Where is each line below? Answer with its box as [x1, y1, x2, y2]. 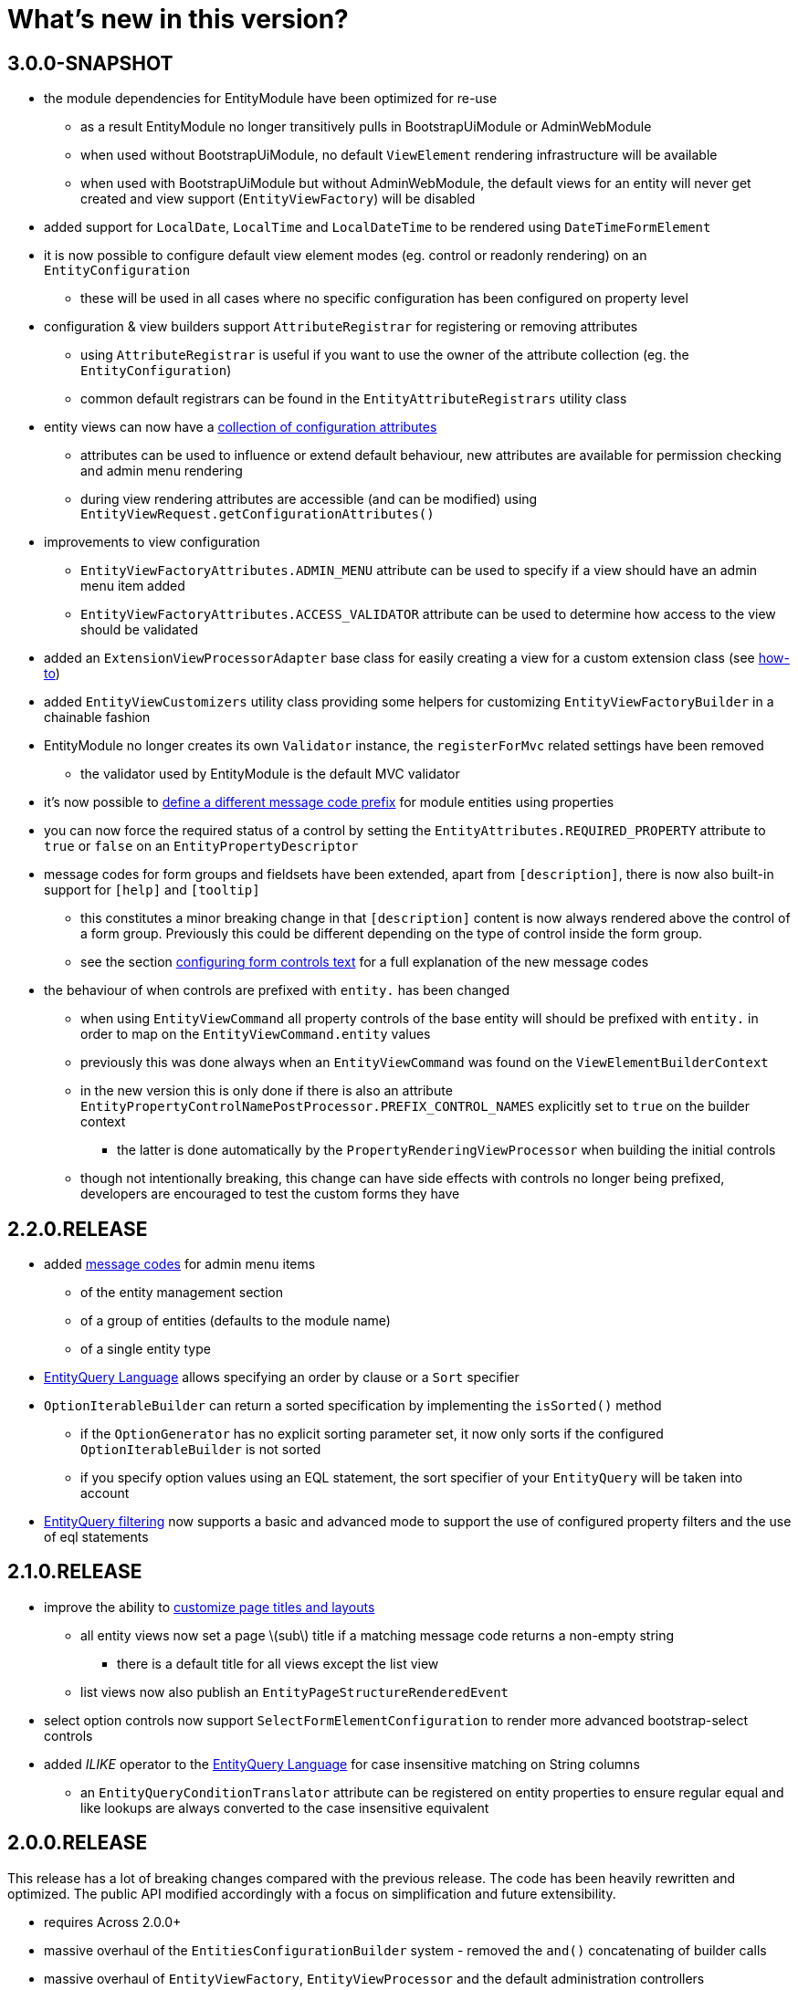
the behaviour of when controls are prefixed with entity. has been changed [44, 982, 510, 999]
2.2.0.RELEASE [7, 1217, 148, 1241]
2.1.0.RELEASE [7, 1560, 142, 1584]
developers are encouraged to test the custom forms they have [80, 1186, 460, 1202]
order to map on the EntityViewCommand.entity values [80, 1026, 431, 1042]
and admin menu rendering [80, 463, 243, 479]
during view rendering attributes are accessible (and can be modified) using [80, 491, 538, 508]
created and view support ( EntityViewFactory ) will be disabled [80, 191, 476, 207]
